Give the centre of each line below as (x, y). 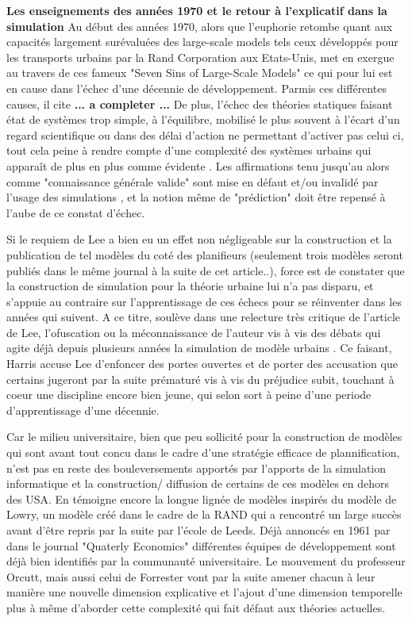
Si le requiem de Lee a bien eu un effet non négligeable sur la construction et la (199, 239)
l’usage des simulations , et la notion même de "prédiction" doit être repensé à (196, 197)
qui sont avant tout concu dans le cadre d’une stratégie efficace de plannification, (203, 452)
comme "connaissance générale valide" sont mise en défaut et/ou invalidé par (193, 181)
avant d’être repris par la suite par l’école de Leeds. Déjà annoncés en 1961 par (198, 530)
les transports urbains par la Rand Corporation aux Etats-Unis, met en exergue (200, 57)
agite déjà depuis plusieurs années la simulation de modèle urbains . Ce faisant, (199, 348)
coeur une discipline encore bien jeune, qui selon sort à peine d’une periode (189, 395)
